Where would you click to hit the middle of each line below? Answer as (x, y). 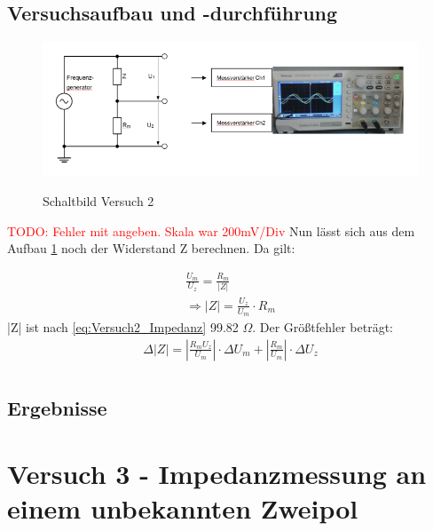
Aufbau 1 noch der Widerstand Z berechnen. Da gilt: (151, 248)
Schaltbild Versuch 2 (98, 201)
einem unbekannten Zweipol (183, 507)
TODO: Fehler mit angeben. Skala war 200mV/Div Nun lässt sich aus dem (211, 230)
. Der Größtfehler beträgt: (323, 326)
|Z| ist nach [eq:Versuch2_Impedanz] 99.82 (123, 326)
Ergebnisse (57, 407)
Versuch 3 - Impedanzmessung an (217, 473)
